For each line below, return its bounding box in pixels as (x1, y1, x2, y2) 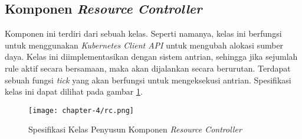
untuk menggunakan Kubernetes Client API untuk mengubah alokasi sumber (5, 38, 284, 51)
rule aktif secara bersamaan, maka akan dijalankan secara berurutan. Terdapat (5, 62, 291, 74)
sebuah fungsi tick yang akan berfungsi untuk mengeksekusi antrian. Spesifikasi (5, 73, 291, 86)
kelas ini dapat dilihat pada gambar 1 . (5, 85, 143, 98)
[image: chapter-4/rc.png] (28, 106, 134, 115)
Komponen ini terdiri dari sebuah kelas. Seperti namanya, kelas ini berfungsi (5, 27, 282, 40)
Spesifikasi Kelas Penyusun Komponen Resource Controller (28, 123, 242, 135)
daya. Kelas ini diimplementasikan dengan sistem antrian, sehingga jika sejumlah (5, 50, 298, 63)
